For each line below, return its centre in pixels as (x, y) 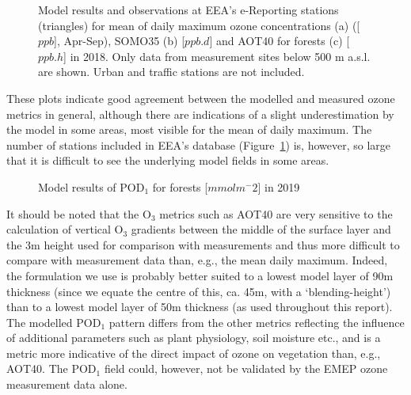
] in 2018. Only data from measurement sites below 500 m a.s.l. (217, 56)
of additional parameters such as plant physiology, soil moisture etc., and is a (194, 338)
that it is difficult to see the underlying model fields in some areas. (168, 160)
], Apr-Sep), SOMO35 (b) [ (120, 41)
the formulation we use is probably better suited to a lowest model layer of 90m (200, 275)
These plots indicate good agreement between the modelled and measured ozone (201, 98)
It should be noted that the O (79, 213)
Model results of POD (91, 186)
